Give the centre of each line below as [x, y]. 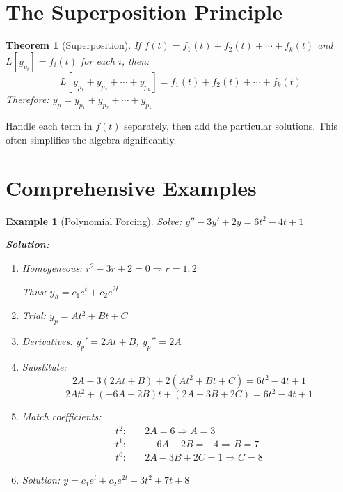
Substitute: [44, 366]
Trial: [34, 315]
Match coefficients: [62, 416]
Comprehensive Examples [131, 187]
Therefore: [27, 99]
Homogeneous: [52, 267]
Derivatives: [47, 341]
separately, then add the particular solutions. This [231, 126]
